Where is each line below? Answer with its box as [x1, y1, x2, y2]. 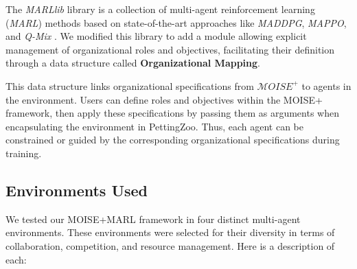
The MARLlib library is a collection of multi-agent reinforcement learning [5, 2, 315, 16]
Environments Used [5, 179, 148, 200]
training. [5, 145, 42, 160]
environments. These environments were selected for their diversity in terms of [5, 225, 335, 239]
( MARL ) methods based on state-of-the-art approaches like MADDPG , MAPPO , [5, 15, 347, 30]
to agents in [301, 78, 352, 93]
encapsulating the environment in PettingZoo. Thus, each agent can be [5, 119, 303, 133]
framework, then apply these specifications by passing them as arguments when [5, 106, 339, 120]
